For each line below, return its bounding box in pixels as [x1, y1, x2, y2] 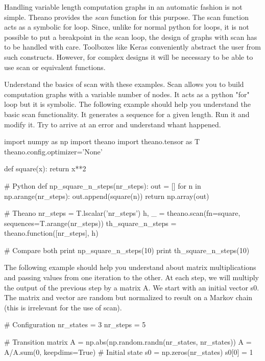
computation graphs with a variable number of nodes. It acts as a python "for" [4, 88, 250, 99]
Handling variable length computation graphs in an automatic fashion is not [4, 2, 243, 12]
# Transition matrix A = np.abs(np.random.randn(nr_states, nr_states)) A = [4, 336, 252, 347]
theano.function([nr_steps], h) [4, 228, 99, 238]
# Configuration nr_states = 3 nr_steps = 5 [4, 319, 146, 330]
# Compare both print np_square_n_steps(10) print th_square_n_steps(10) [4, 244, 250, 255]
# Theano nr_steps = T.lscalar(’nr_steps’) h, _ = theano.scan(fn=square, [4, 208, 240, 218]
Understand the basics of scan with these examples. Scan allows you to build [4, 79, 244, 89]
